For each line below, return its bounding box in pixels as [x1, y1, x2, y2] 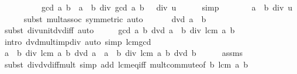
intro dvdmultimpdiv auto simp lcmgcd [4, 35, 151, 47]
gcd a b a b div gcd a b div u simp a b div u [41, 1, 293, 13]
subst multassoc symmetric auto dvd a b [23, 12, 206, 24]
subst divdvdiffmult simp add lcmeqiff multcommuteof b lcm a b [4, 58, 248, 70]
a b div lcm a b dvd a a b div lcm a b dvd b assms [4, 47, 243, 59]
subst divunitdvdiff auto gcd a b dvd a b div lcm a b [4, 24, 235, 36]
